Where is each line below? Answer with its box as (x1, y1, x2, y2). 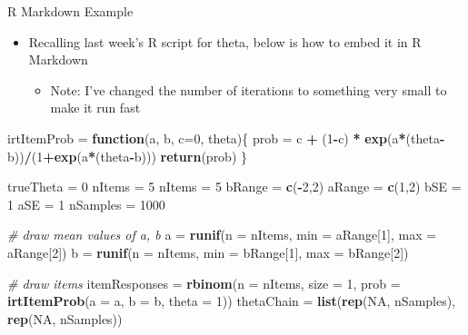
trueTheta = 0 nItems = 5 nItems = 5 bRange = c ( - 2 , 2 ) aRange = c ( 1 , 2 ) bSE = (7, 177, 462, 196)
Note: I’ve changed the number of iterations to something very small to (50, 80, 447, 99)
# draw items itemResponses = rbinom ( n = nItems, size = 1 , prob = (7, 273, 401, 292)
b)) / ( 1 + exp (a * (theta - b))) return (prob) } (7, 146, 248, 165)
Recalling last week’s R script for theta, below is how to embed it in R (28, 32, 422, 51)
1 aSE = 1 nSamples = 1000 (7, 194, 165, 213)
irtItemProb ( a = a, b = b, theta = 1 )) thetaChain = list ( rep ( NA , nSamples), (7, 291, 456, 310)
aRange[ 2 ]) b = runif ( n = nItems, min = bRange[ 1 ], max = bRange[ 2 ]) (7, 242, 409, 261)
